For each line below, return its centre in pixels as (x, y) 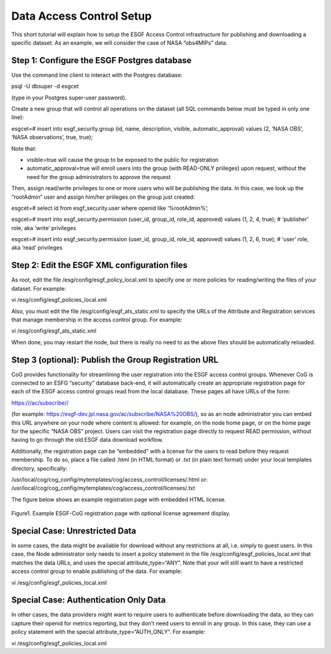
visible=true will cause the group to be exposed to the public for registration (123, 160)
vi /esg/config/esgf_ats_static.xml (54, 331)
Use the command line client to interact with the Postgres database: (97, 75)
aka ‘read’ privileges (37, 248)
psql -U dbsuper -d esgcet (45, 87)
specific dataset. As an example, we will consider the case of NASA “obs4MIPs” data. (120, 42)
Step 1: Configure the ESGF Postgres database (101, 60)
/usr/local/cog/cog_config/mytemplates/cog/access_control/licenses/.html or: (110, 479)
